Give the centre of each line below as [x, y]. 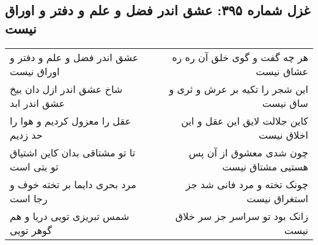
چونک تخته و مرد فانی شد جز [247, 184]
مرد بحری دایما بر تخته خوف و [73, 184]
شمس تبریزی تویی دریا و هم [70, 216]
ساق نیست [285, 103]
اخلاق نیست [283, 134]
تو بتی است [34, 166]
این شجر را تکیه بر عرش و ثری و [239, 89]
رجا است [29, 198]
